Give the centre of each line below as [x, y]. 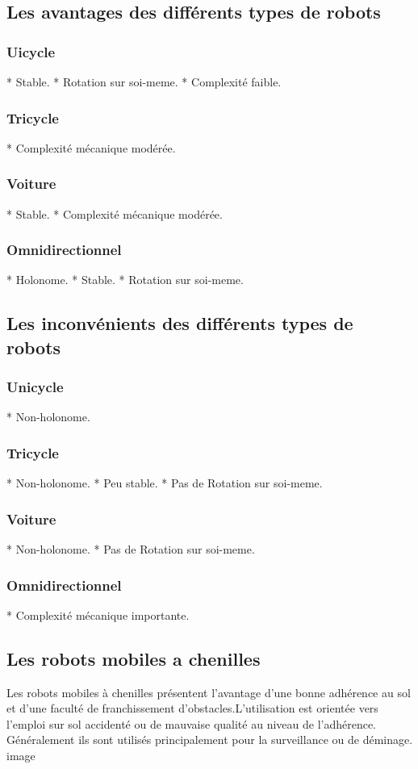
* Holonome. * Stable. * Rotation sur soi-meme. [125, 280]
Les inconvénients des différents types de [180, 323]
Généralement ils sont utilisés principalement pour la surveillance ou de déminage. [210, 740]
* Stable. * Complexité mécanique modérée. [115, 213]
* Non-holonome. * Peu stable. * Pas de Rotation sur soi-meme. [165, 483]
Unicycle [35, 387]
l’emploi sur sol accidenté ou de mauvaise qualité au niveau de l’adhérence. [192, 723]
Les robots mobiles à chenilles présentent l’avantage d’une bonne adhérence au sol [209, 692]
